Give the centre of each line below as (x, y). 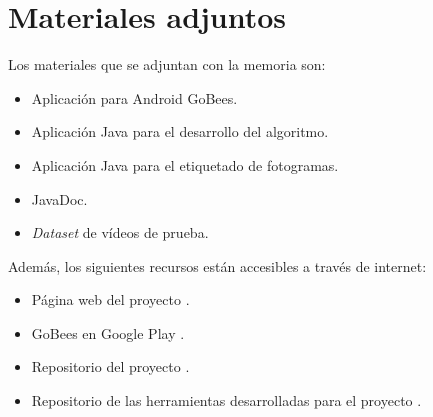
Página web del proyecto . (110, 299)
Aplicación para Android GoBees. (134, 97)
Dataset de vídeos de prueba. (120, 232)
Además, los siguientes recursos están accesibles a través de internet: (217, 265)
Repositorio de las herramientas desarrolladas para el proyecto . (226, 400)
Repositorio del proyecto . (110, 366)
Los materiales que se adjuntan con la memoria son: (167, 64)
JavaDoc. (59, 198)
